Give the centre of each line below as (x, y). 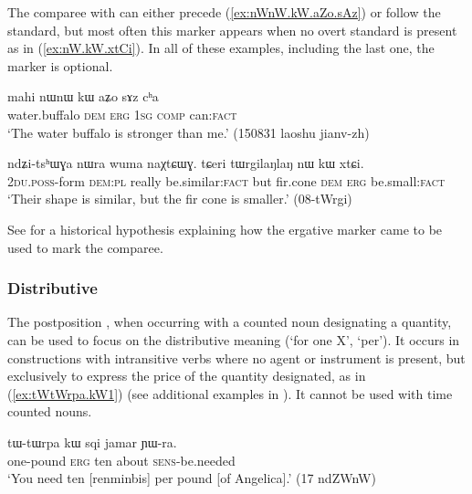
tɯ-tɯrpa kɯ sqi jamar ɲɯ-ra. (92, 441)
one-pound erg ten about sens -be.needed (121, 460)
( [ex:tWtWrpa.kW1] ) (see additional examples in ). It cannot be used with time (230, 393)
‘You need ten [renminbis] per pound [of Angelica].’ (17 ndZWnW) (192, 478)
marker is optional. (60, 65)
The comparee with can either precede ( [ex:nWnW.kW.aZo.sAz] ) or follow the (224, 12)
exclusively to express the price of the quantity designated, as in (187, 376)
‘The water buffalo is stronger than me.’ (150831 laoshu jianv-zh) (189, 132)
